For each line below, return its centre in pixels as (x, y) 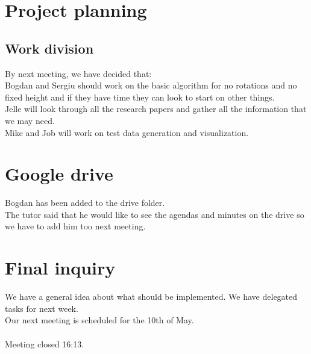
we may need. (30, 120)
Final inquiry (60, 268)
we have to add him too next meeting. (75, 226)
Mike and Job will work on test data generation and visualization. (127, 132)
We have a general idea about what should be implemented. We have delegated (151, 297)
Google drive (59, 174)
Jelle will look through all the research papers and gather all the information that (156, 109)
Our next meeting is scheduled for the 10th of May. (99, 320)
